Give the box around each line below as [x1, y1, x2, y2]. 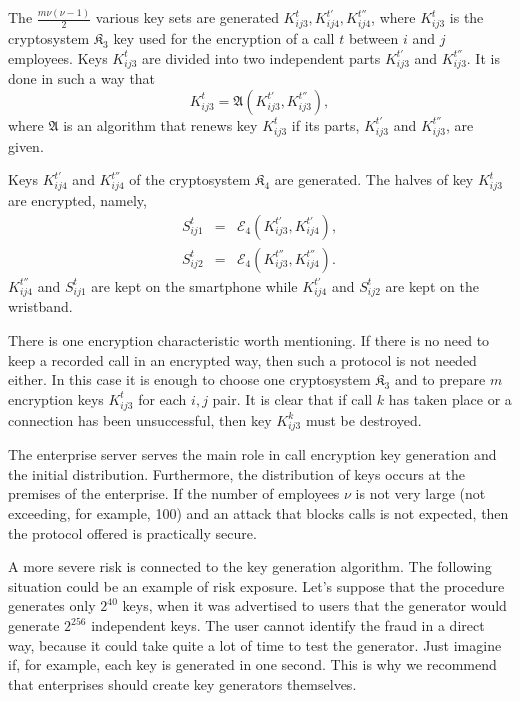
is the [449, 7, 484, 28]
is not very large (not [355, 483, 486, 504]
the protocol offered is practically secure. [8, 522, 257, 543]
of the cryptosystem [129, 169, 251, 190]
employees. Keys [8, 47, 108, 68]
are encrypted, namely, [8, 190, 147, 211]
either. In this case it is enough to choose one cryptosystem [8, 369, 371, 390]
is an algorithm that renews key [63, 114, 258, 135]
